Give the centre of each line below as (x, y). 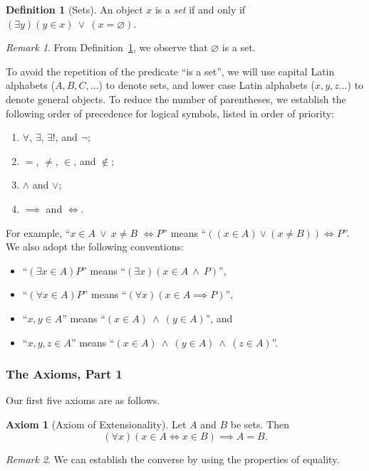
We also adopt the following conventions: (95, 247)
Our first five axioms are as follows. (83, 400)
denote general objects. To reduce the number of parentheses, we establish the (176, 99)
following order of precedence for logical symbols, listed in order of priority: (170, 113)
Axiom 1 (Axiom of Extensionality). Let (96, 424)
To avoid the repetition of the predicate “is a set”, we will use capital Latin (170, 71)
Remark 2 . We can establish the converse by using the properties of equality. (173, 459)
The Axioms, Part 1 (64, 374)
